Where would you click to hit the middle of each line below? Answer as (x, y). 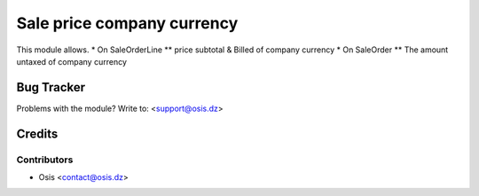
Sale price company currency (127, 23)
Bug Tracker (51, 87)
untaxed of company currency (72, 61)
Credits (37, 133)
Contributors (45, 160)
